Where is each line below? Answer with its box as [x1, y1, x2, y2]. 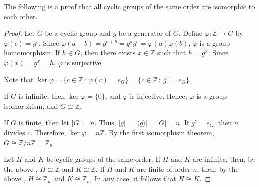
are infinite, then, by [192, 154, 255, 164]
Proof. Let [4, 28, 35, 38]
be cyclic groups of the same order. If [46, 154, 160, 164]
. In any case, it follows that [90, 173, 176, 184]
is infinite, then [18, 91, 65, 101]
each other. [4, 11, 38, 21]
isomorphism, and [4, 100, 58, 111]
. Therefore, [30, 127, 66, 137]
